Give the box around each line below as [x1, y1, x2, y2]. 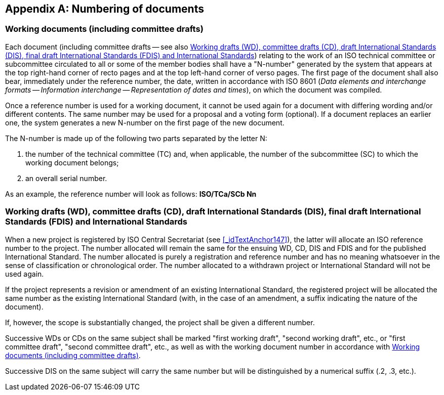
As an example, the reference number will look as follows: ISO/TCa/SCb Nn [5, 189, 257, 198]
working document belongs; [25, 158, 119, 167]
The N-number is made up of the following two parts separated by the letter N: [5, 134, 267, 143]
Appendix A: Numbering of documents [5, 3, 204, 15]
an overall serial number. [25, 173, 107, 183]
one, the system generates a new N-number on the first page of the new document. [5, 118, 285, 127]
